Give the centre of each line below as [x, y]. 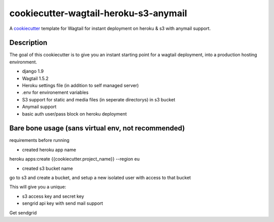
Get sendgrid [23, 212]
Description [28, 43]
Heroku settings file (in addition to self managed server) [80, 86]
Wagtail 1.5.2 [35, 78]
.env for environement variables [55, 92]
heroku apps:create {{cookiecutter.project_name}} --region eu [74, 159]
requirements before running [39, 140]
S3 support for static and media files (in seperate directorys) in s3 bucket [99, 99]
